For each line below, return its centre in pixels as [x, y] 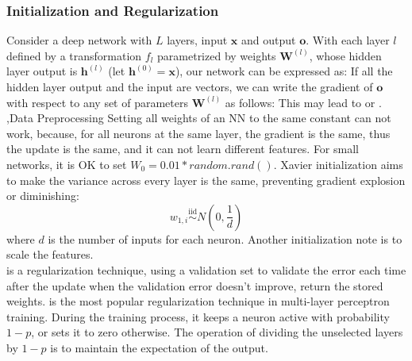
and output [268, 40]
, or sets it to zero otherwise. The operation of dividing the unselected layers [217, 332]
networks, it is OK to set [67, 164]
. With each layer [348, 40]
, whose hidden [345, 55]
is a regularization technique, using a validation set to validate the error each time [206, 269]
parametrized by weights [217, 55]
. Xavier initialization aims [338, 164]
